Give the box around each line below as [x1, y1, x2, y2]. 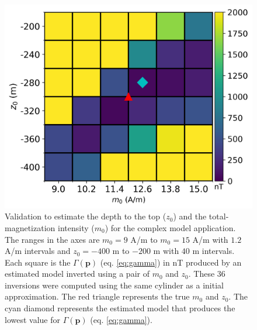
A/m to [130, 233, 158, 245]
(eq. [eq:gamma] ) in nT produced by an [100, 256, 242, 268]
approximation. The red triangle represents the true [5, 290, 190, 302]
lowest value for [5, 313, 60, 325]
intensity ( [57, 221, 95, 233]
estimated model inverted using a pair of [5, 267, 150, 280]
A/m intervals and [5, 245, 71, 257]
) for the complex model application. [105, 221, 236, 233]
